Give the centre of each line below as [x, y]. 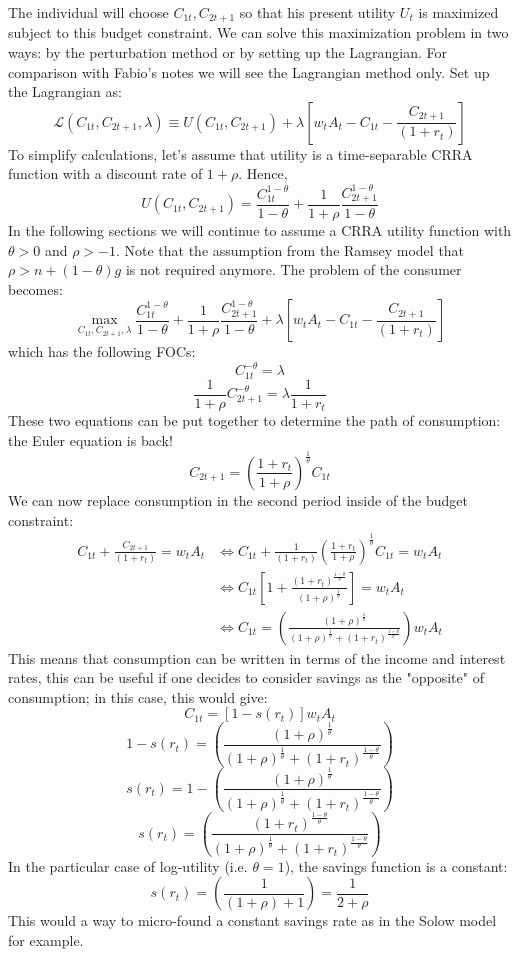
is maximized [458, 12]
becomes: [35, 288]
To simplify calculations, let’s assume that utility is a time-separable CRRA [240, 153]
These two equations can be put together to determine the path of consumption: [254, 420]
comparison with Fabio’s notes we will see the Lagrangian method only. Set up [249, 71]
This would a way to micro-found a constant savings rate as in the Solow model [252, 920]
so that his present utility [317, 12]
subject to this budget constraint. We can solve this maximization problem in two [258, 32]
